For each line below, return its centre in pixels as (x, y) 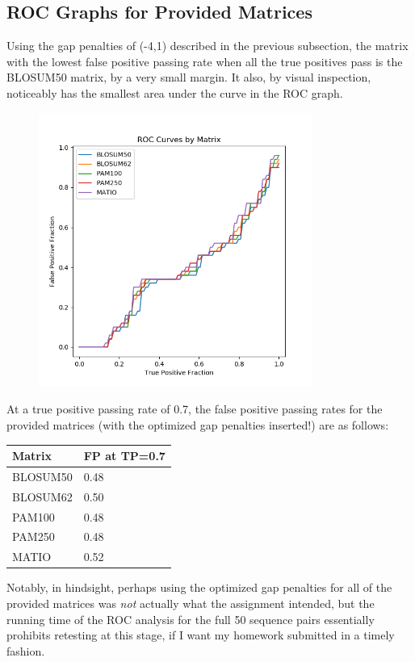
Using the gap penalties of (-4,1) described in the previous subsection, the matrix (207, 46)
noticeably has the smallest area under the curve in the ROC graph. (175, 92)
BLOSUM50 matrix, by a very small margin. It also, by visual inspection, (189, 77)
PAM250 (34, 536)
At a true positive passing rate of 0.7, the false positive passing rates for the (195, 409)
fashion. (26, 650)
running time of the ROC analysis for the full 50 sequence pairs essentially (191, 619)
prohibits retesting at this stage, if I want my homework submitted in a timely (201, 635)
